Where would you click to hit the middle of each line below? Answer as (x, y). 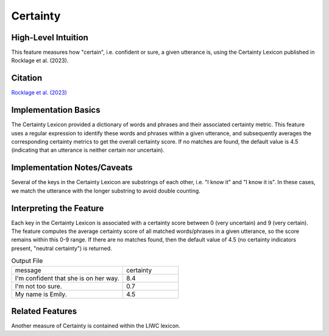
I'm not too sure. (38, 286)
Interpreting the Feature (58, 208)
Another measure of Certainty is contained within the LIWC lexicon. (96, 326)
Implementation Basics (56, 110)
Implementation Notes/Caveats (72, 168)
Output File (27, 261)
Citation (27, 78)
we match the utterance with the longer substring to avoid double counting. (106, 191)
